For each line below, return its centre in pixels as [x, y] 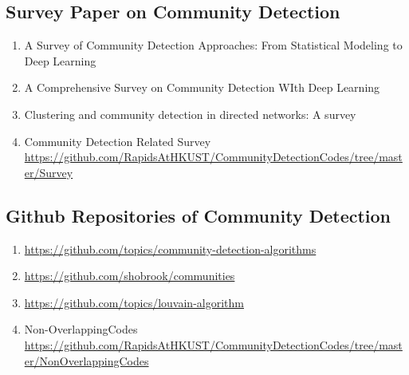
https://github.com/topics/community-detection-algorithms [170, 249]
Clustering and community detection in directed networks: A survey [190, 114]
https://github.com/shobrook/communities [130, 276]
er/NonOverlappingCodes [87, 360]
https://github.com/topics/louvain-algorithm [134, 302]
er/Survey [49, 172]
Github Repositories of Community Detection [199, 215]
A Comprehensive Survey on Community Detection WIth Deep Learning [202, 87]
